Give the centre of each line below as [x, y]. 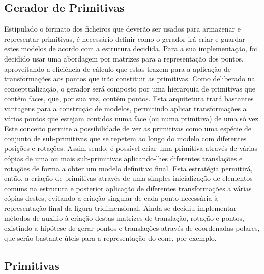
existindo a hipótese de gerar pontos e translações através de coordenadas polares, [132, 228]
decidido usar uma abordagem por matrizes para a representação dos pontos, [124, 58]
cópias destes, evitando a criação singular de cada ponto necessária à [111, 198]
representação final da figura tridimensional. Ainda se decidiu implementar [120, 208]
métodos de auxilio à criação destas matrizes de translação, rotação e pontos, [124, 218]
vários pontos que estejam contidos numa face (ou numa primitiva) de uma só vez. [132, 118]
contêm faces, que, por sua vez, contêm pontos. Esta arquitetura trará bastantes [129, 98]
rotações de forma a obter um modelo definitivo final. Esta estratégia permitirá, [128, 168]
